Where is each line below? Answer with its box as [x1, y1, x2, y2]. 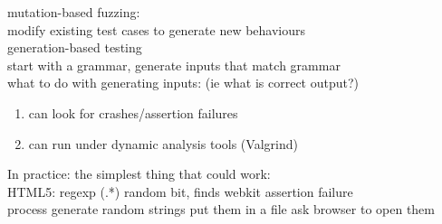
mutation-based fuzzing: [7, 3, 140, 21]
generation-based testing [7, 38, 142, 57]
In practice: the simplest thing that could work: [7, 164, 271, 183]
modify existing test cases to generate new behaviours [7, 20, 306, 39]
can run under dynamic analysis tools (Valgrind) [28, 134, 298, 153]
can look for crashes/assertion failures [28, 103, 238, 122]
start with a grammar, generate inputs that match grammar [7, 55, 341, 74]
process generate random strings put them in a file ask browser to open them [7, 200, 435, 219]
